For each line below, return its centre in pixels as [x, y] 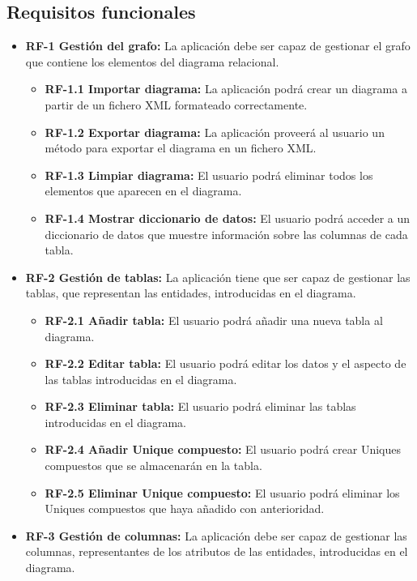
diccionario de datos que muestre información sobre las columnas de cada [226, 234]
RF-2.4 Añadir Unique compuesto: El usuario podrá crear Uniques [223, 449]
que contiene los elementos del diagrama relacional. [152, 61]
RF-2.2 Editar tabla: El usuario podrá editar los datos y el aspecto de [226, 363]
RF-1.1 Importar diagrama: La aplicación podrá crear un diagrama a [226, 89]
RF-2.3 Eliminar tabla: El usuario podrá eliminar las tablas [200, 406]
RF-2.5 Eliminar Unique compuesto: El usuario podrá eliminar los [222, 492]
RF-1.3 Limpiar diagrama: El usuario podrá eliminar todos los [209, 175]
